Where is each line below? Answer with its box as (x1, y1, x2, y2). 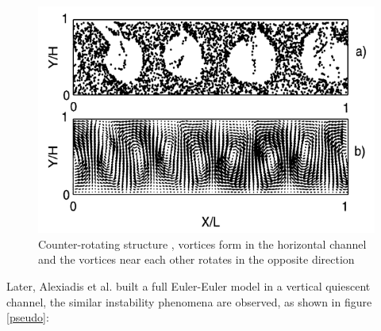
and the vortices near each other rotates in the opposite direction (38, 251, 355, 268)
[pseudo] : (6, 309, 49, 325)
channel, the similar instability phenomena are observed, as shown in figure (6, 293, 372, 310)
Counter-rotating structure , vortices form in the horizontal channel (38, 235, 367, 252)
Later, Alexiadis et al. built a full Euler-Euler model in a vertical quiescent (6, 277, 371, 294)
